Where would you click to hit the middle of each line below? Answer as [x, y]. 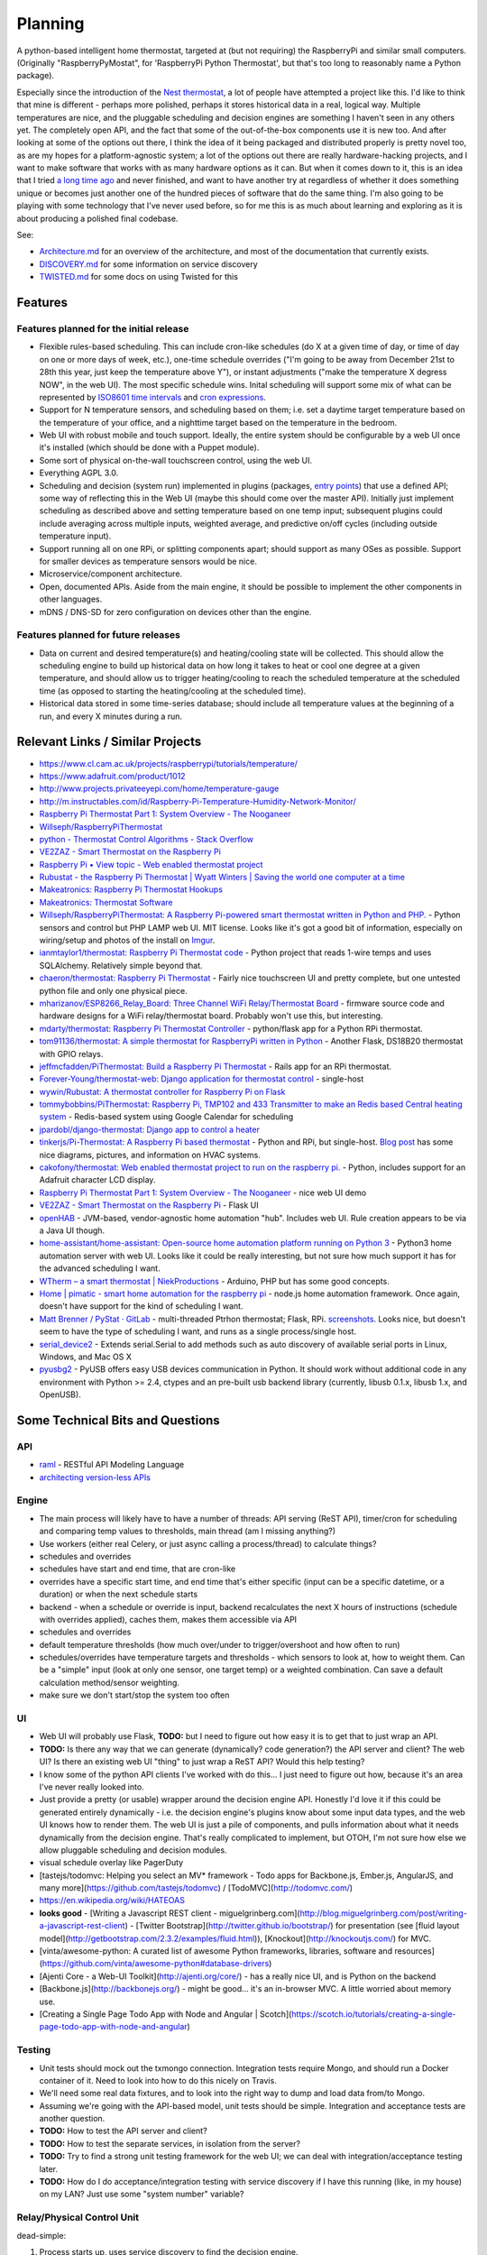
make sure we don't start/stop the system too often [134, 1695]
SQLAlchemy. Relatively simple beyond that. [121, 965]
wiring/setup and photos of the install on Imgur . [127, 940]
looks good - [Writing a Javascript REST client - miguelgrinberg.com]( [170, 1913]
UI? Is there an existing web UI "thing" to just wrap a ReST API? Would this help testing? [202, 1762]
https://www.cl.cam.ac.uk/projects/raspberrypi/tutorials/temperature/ [168, 763]
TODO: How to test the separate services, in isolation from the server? [170, 2143]
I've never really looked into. [92, 1787]
